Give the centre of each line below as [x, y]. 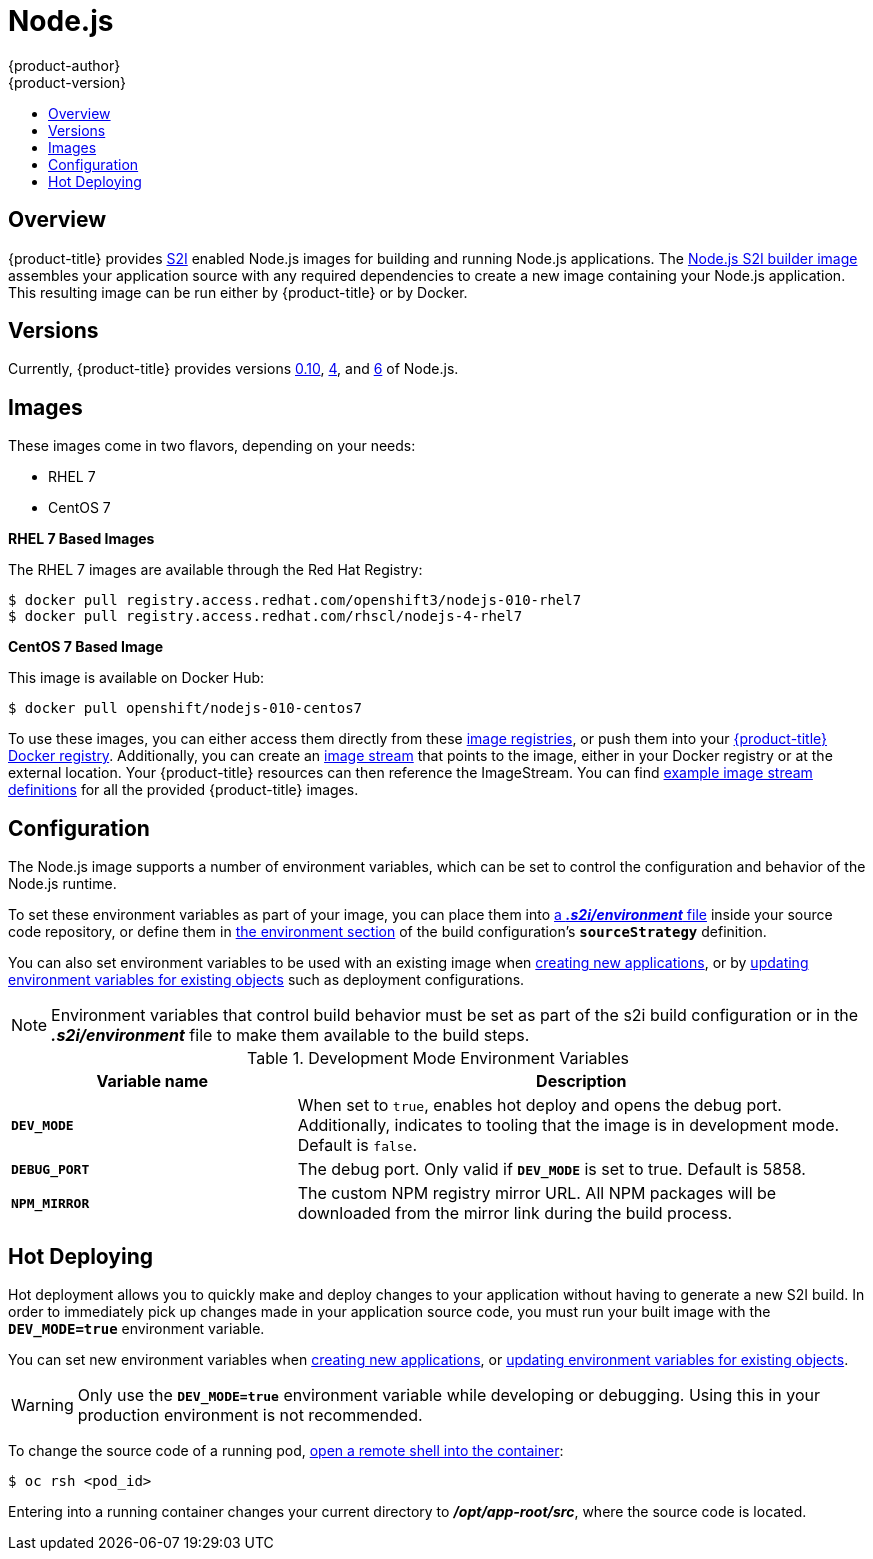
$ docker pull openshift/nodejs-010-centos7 [185, 708]
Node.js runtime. [62, 884]
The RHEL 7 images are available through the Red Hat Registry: [215, 570]
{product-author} [64, 65]
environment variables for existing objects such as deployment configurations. [266, 980]
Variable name [152, 1081]
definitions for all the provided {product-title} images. [183, 790]
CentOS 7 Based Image [85, 647]
